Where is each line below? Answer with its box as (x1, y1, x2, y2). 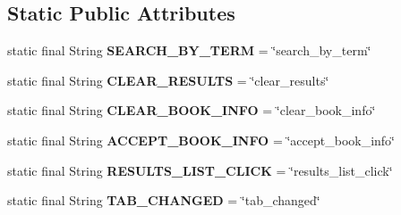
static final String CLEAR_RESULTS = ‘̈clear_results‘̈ (7, 70, 329, 89)
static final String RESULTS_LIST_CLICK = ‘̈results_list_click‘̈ (7, 161, 393, 179)
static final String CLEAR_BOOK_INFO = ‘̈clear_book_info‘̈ (7, 101, 376, 120)
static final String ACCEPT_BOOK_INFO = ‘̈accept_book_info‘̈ (7, 130, 396, 149)
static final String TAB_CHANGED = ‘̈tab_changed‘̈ (7, 191, 320, 210)
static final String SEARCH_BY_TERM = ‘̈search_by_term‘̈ (7, 41, 371, 60)
